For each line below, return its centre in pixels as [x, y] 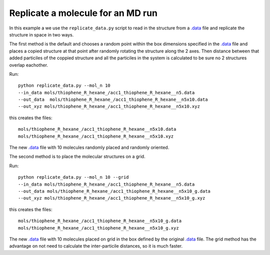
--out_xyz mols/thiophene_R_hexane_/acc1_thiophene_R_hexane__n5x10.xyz [109, 107]
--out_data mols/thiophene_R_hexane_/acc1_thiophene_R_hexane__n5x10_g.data [114, 191]
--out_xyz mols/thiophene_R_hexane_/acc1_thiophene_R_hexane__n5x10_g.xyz [112, 198]
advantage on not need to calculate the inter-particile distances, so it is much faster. [96, 246]
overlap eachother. [29, 65]
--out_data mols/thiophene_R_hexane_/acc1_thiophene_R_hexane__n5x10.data [113, 100]
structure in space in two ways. [41, 34]
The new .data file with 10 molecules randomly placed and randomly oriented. [89, 148]
